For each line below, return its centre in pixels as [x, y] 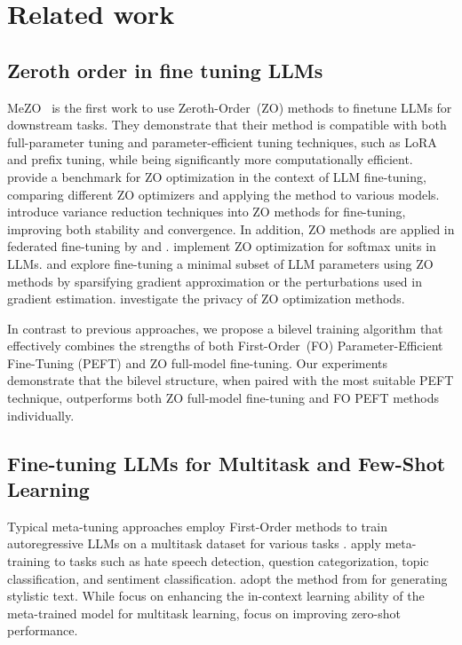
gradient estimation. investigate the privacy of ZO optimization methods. [206, 299]
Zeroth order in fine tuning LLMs [165, 70]
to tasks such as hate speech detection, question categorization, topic [241, 561]
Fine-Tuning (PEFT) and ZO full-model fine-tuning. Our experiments [198, 362]
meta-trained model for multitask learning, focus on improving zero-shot [204, 613]
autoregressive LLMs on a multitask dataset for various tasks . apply [194, 543]
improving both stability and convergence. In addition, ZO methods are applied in [231, 228]
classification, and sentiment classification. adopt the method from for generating [227, 578]
